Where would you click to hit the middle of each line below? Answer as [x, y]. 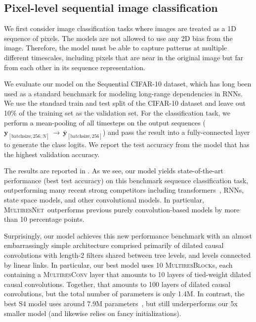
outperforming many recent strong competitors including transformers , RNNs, [124, 190]
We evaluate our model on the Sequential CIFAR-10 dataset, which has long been [128, 84]
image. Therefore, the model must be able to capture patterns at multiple [116, 48]
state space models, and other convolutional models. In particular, [104, 199]
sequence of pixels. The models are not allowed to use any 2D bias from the [118, 38]
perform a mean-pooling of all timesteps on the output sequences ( [105, 122]
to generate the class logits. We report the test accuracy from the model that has [127, 144]
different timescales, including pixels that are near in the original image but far [124, 57]
